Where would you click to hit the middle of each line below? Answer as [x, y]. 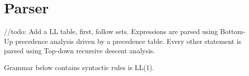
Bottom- [233, 31]
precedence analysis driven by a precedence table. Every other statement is [128, 41]
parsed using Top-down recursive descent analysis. [80, 51]
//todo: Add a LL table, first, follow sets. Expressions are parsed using [111, 31]
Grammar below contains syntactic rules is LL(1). [79, 67]
